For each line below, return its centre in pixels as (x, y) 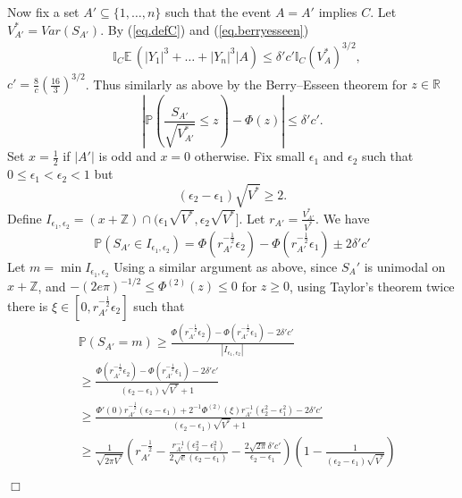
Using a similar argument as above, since (226, 266)
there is (28, 305)
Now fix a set (43, 12)
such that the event (218, 12)
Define (25, 218)
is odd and (127, 156)
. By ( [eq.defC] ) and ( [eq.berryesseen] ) (205, 29)
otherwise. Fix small (250, 156)
